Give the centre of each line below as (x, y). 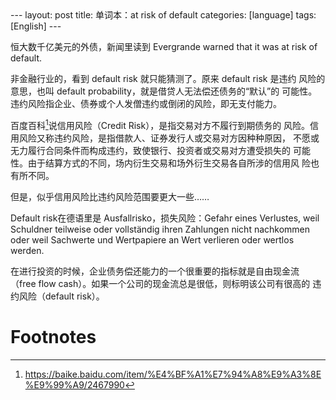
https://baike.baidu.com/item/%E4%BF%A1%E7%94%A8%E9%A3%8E (173, 374)
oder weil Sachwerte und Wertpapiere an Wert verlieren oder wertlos (152, 239)
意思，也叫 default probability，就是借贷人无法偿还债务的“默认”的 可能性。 (164, 91)
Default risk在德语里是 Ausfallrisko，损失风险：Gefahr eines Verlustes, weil (165, 218)
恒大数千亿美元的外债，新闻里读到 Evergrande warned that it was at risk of (164, 46)
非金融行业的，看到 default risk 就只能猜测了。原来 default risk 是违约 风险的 (168, 78)
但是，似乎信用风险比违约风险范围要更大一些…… (110, 196)
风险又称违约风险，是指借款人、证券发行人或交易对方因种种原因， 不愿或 (169, 138)
